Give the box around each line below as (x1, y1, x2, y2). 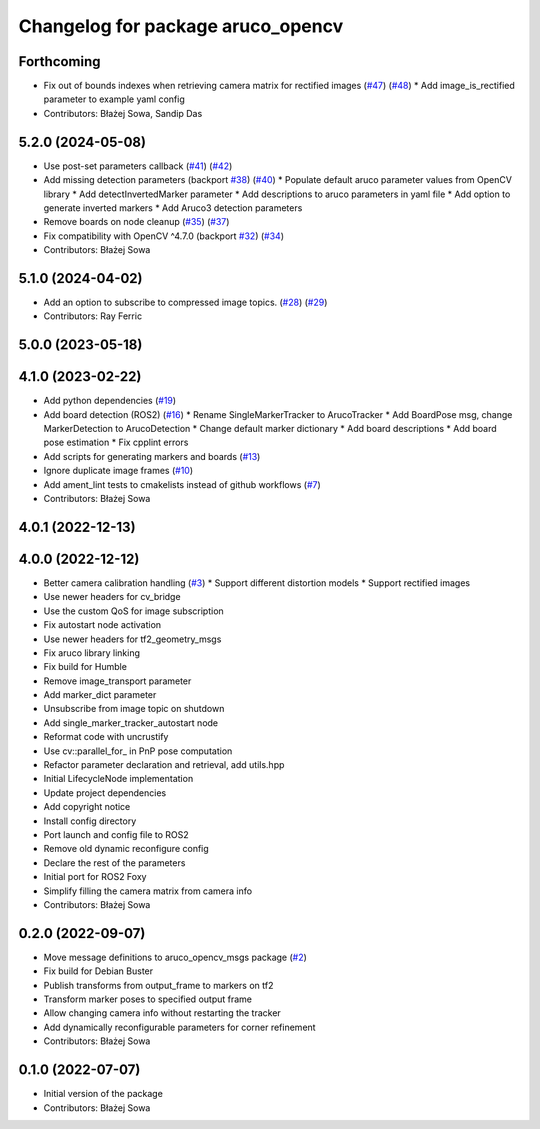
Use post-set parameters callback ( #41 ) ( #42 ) (43, 160, 233, 172)
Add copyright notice (43, 801, 131, 813)
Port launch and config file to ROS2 (43, 829, 189, 840)
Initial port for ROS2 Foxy (43, 871, 147, 883)
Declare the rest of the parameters (43, 856, 186, 869)
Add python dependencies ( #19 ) (43, 395, 177, 407)
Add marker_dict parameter (43, 689, 157, 701)
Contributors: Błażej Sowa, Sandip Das (43, 107, 203, 119)
